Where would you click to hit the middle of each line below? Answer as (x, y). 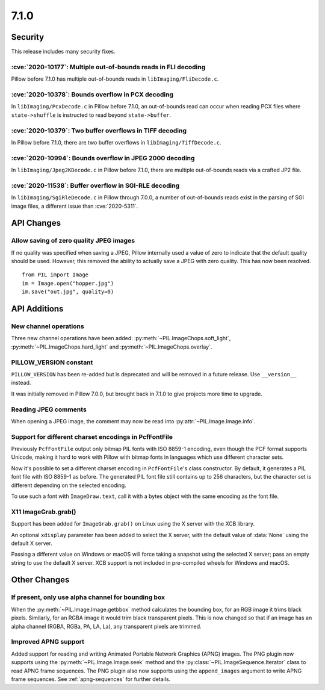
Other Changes (40, 580)
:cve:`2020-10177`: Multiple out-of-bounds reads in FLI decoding (108, 67)
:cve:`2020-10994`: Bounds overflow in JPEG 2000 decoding (103, 158)
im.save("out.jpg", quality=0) (68, 292)
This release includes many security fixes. (63, 52)
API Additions (37, 309)
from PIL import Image (55, 275)
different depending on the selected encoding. (69, 485)
